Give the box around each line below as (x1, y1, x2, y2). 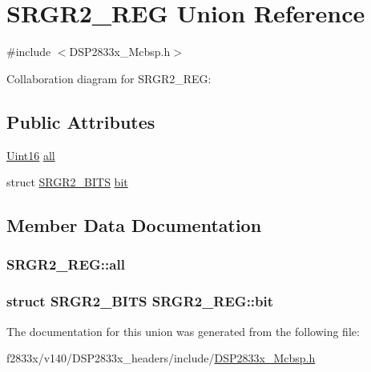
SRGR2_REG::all (6, 254, 125, 274)
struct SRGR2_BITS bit (6, 174, 128, 190)
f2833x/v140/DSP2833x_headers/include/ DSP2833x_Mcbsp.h (6, 350, 316, 366)
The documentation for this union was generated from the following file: (6, 322, 360, 339)
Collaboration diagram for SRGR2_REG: (6, 70, 212, 86)
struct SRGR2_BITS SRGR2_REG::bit (6, 291, 274, 311)
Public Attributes (6, 109, 155, 134)
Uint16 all (6, 146, 55, 163)
